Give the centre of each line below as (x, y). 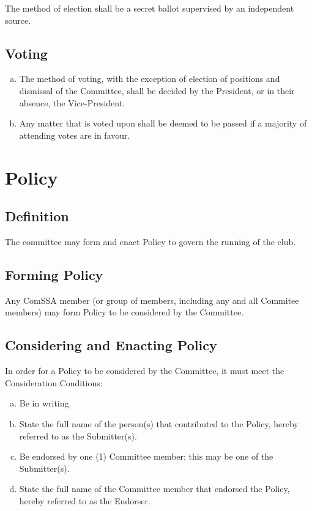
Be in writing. (45, 403)
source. (18, 20)
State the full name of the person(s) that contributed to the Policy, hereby (159, 423)
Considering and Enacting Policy (111, 345)
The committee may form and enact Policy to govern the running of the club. (150, 241)
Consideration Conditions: (54, 382)
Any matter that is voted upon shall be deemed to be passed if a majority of (163, 123)
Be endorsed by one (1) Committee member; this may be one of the (146, 456)
